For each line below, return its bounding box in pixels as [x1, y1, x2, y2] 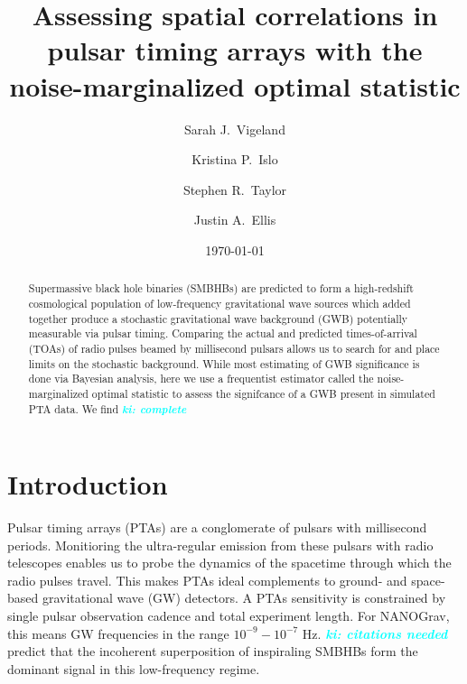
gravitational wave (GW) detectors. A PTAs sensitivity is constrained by [42, 588, 446, 607]
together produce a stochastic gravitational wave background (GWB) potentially [28, 310, 408, 326]
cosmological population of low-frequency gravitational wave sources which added [28, 295, 411, 310]
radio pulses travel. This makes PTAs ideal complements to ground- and [7, 570, 407, 589]
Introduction [7, 466, 168, 503]
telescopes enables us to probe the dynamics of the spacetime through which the [7, 553, 452, 572]
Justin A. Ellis [193, 210, 276, 229]
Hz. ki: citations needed [302, 624, 448, 642]
